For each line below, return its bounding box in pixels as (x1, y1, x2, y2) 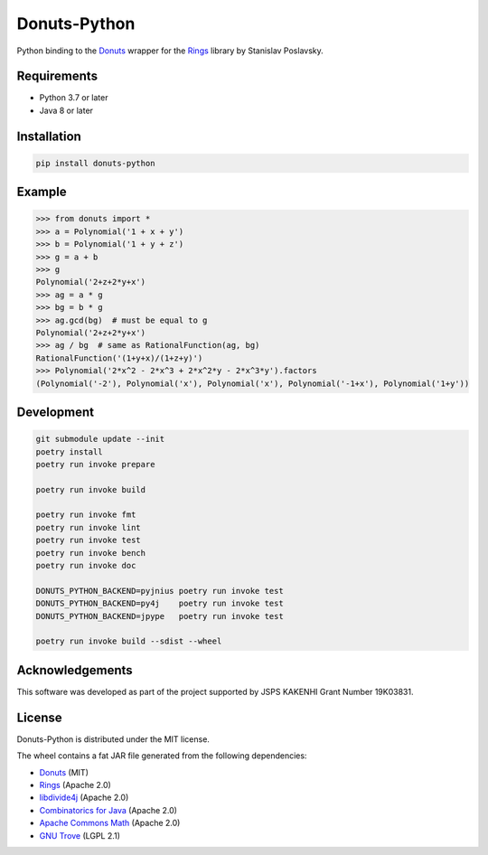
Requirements (16, 69, 99, 84)
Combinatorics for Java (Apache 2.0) (39, 804, 178, 815)
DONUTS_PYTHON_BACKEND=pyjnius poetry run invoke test (35, 586, 284, 596)
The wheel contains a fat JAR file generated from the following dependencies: (16, 750, 307, 761)
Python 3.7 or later (39, 92, 108, 103)
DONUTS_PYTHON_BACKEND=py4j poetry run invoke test (35, 598, 284, 609)
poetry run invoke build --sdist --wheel (35, 636, 222, 646)
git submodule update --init (35, 434, 165, 445)
